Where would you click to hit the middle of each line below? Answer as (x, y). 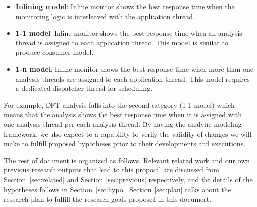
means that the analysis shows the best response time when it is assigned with (123, 114)
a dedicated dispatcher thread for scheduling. (84, 88)
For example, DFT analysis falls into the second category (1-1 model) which (119, 104)
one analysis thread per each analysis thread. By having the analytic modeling (123, 124)
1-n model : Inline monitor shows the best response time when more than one (134, 68)
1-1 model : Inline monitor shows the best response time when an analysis (129, 33)
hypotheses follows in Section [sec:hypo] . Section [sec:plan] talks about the (118, 189)
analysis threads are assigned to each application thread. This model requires (132, 78)
